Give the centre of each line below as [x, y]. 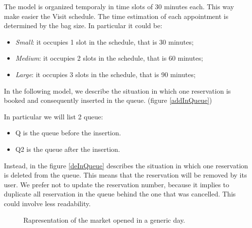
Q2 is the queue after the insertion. [68, 149]
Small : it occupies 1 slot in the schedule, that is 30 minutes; [104, 41]
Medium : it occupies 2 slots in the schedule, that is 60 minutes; [109, 58]
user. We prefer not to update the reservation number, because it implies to [117, 184]
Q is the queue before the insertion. [68, 133]
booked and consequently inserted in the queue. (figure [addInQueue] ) [108, 100]
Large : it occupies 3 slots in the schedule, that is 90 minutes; [105, 74]
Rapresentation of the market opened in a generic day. [104, 220]
